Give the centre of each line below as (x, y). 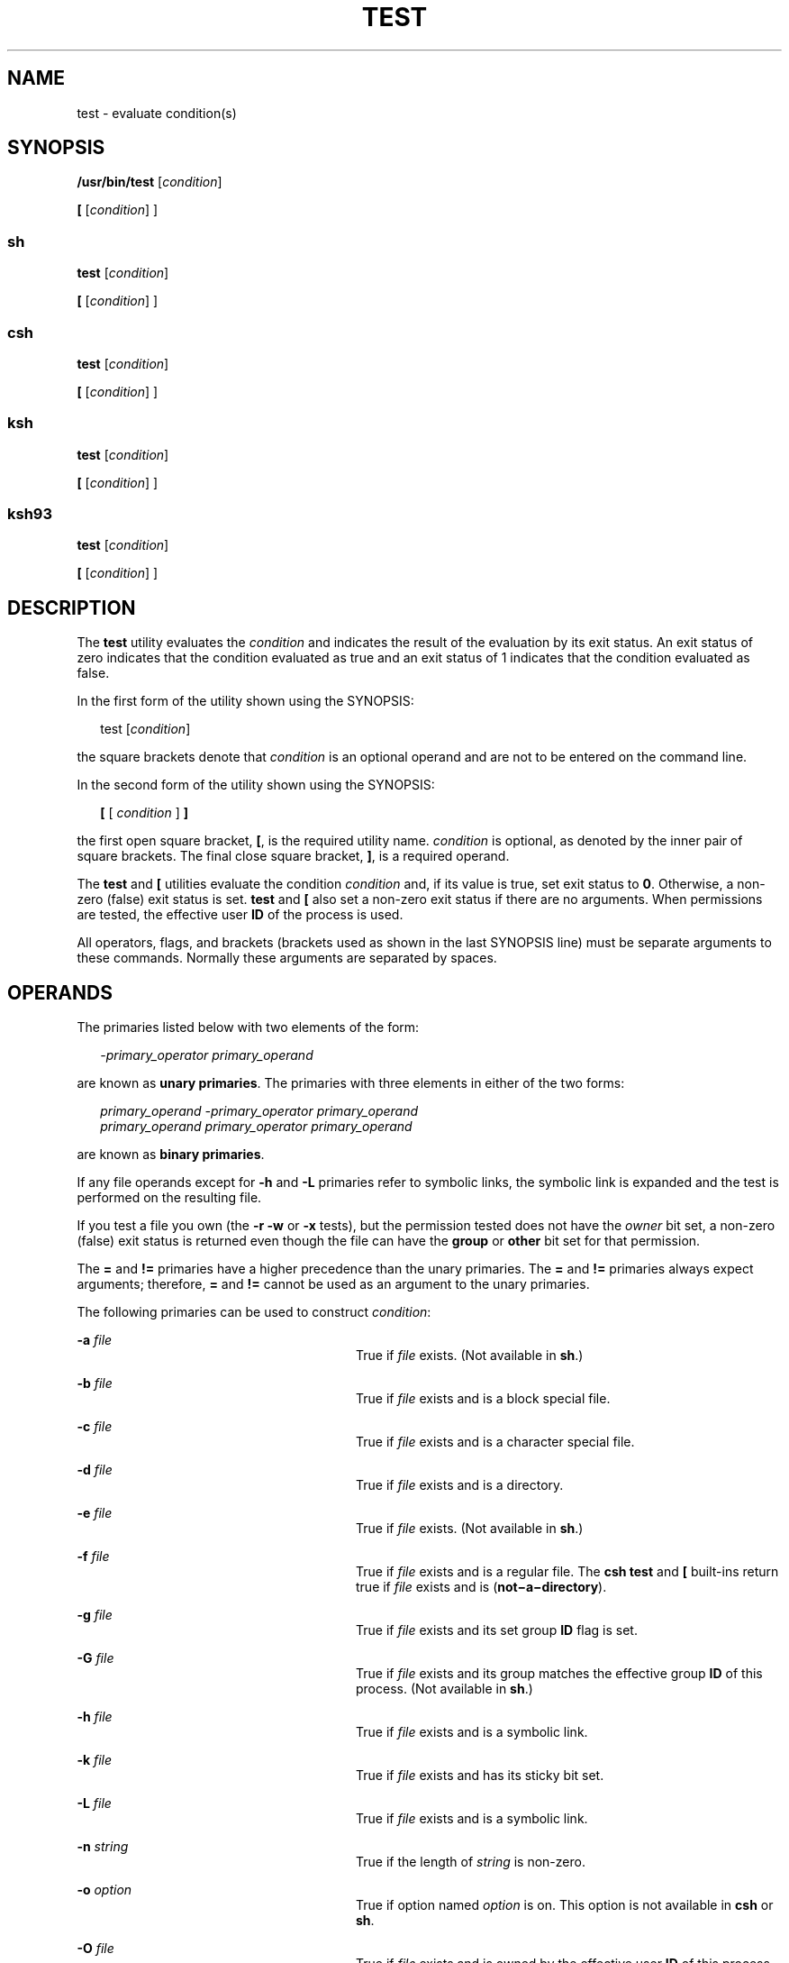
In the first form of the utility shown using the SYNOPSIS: (245, 701)
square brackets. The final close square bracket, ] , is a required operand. (293, 856)
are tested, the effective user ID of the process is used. (240, 915)
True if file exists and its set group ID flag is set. (497, 1630)
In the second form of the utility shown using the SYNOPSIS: (256, 785)
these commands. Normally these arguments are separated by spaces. (287, 958)
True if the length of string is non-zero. (471, 1862)
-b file (95, 1383)
